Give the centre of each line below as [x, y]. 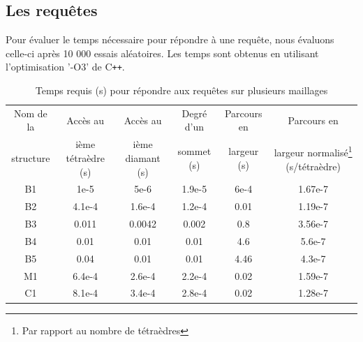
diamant [143, 157]
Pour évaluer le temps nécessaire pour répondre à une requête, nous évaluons [170, 39]
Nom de [30, 113]
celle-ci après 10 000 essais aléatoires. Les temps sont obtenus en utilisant [162, 53]
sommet [194, 151]
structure [31, 157]
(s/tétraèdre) [313, 166]
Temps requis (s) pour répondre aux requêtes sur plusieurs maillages [181, 90]
